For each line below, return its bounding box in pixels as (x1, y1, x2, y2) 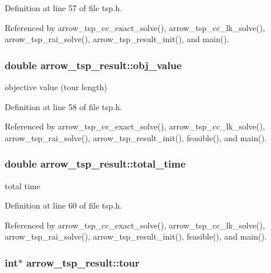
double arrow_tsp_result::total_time (5, 156, 186, 171)
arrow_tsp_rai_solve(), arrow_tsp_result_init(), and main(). (5, 33, 229, 45)
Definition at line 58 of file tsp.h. (5, 100, 123, 112)
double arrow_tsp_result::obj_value (5, 57, 182, 72)
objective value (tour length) (5, 81, 107, 93)
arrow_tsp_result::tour (26, 255, 140, 269)
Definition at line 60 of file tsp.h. (5, 199, 123, 211)
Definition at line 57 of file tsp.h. (5, 2, 123, 13)
